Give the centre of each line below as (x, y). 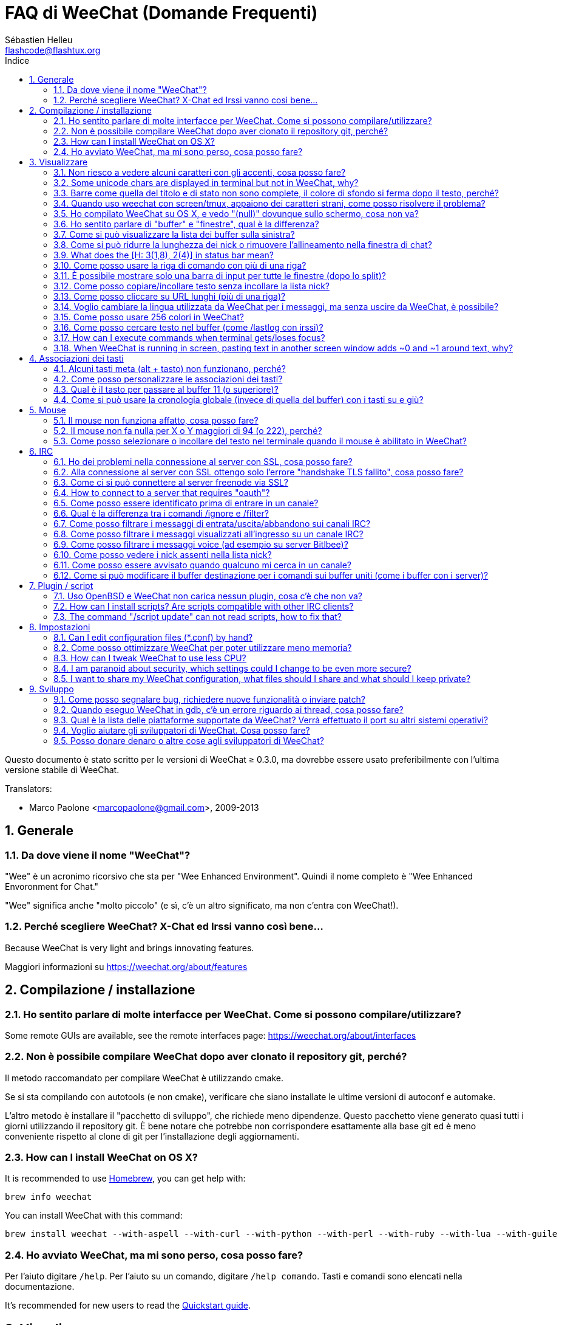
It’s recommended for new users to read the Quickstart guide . (128, 1306)
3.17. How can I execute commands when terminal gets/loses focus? (189, 337)
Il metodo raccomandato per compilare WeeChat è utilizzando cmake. (144, 1078)
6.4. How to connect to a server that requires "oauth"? (162, 492)
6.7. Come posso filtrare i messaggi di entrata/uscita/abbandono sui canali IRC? (212, 523)
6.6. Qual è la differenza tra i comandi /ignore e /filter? (161, 513)
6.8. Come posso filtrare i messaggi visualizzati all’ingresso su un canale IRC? (208, 534)
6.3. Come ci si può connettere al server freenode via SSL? (171, 482)
